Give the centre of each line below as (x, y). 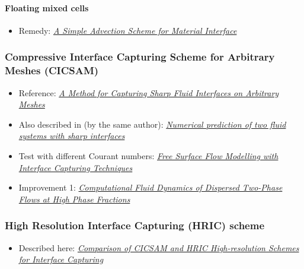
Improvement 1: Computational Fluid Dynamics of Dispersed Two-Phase (151, 187)
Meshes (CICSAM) (52, 70)
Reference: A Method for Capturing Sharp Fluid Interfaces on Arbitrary (149, 92)
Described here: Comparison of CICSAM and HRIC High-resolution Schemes (159, 247)
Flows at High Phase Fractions (74, 199)
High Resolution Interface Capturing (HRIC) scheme (135, 225)
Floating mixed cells (47, 7)
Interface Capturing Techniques (76, 167)
